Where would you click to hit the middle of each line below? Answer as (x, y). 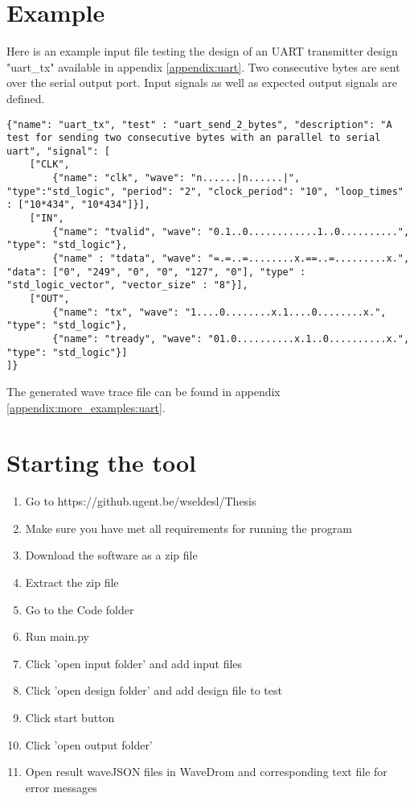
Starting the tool (101, 462)
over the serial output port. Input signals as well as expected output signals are (202, 83)
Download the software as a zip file (111, 555)
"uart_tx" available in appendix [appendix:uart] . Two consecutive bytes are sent (203, 66)
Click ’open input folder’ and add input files (134, 663)
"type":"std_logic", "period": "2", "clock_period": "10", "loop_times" (205, 191)
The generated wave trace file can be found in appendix (143, 391)
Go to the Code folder (80, 609)
